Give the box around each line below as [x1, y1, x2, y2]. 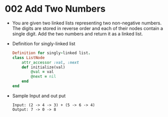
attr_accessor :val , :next [22, 60, 79, 65]
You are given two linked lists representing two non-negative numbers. [12, 20, 162, 26]
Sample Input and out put [12, 93, 66, 99]
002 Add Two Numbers [5, 3, 106, 15]
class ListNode [12, 55, 45, 60]
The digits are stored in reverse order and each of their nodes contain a [12, 25, 163, 31]
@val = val [31, 69, 54, 74]
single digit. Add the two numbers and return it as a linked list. [12, 31, 143, 37]
